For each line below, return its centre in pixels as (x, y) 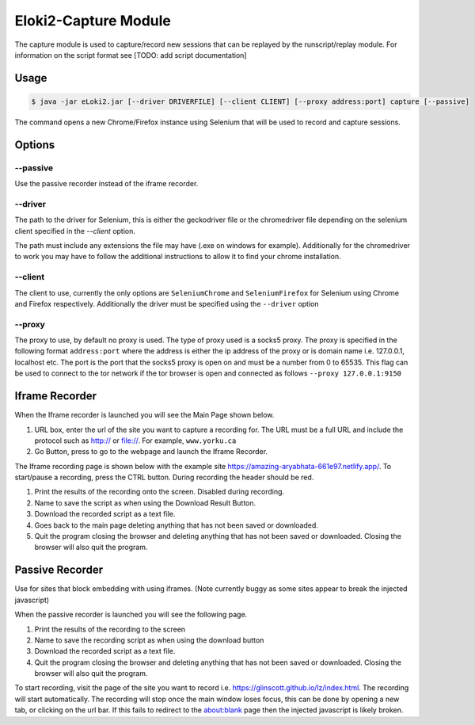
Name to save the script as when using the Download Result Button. (145, 502)
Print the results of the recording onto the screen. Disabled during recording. (160, 492)
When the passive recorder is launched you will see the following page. (131, 615)
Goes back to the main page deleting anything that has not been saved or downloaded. (176, 525)
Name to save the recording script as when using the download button (149, 640)
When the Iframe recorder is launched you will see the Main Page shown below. (144, 415)
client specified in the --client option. (75, 231)
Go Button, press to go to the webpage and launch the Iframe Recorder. (151, 452)
